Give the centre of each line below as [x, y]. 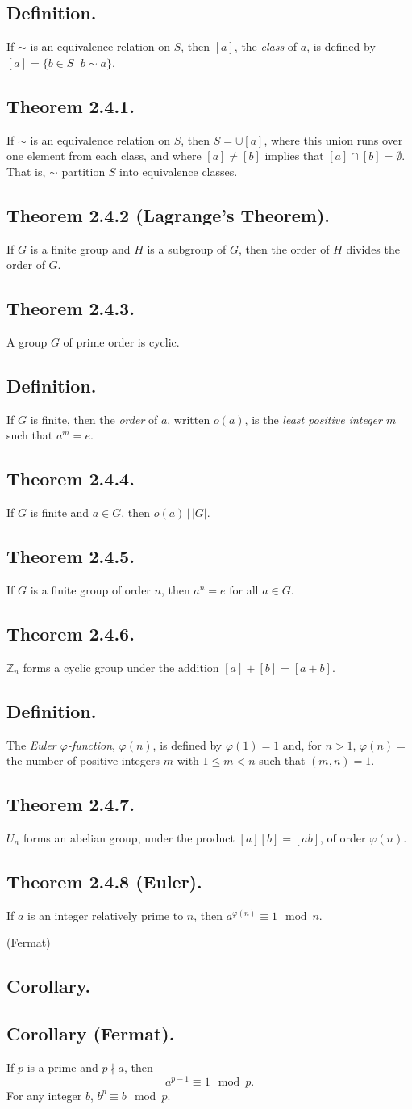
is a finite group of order [90, 589]
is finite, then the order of [94, 419]
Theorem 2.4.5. [71, 556]
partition [83, 171]
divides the [373, 248]
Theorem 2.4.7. [71, 804]
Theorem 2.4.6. [71, 633]
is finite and [60, 512]
